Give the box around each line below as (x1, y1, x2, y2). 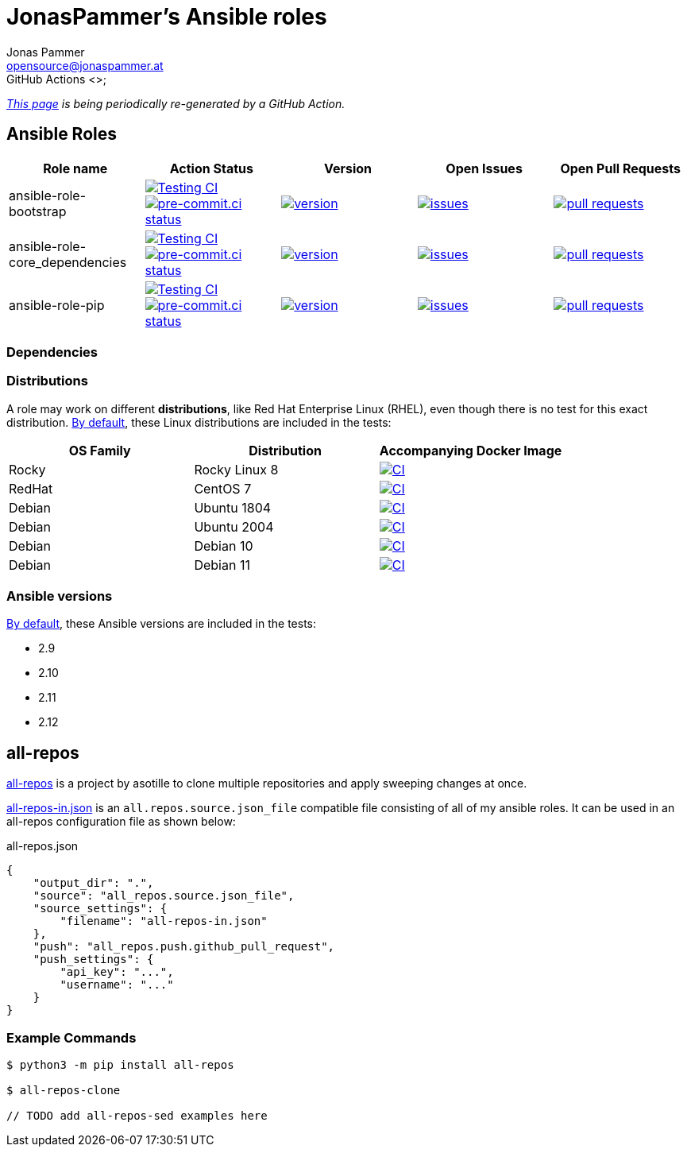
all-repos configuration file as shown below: (6, 814, 236, 829)
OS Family (68, 442, 131, 458)
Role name (43, 160, 108, 176)
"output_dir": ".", (33, 876, 154, 890)
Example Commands (6, 1029, 137, 1046)
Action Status (169, 160, 253, 176)
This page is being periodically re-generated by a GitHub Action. (6, 96, 345, 110)
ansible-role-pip (9, 296, 105, 313)
